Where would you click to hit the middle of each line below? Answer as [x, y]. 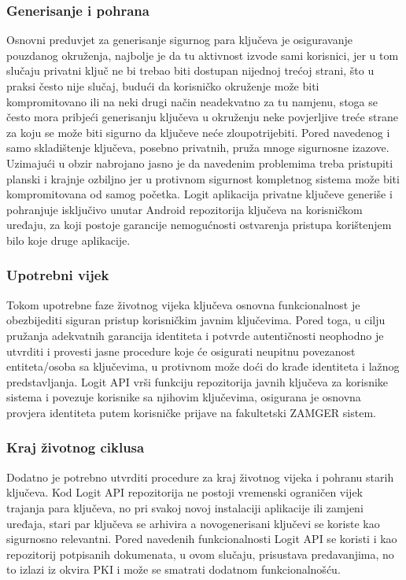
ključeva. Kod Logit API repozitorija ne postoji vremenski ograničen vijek [185, 492]
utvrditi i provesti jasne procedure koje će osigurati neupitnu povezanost [181, 351]
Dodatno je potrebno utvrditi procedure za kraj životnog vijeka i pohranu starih [200, 477]
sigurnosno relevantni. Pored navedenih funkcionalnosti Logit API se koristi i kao [202, 539]
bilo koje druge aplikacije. [68, 240]
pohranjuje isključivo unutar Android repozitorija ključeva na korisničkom [185, 209]
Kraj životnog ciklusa [76, 447]
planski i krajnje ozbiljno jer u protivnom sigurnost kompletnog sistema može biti [203, 178]
